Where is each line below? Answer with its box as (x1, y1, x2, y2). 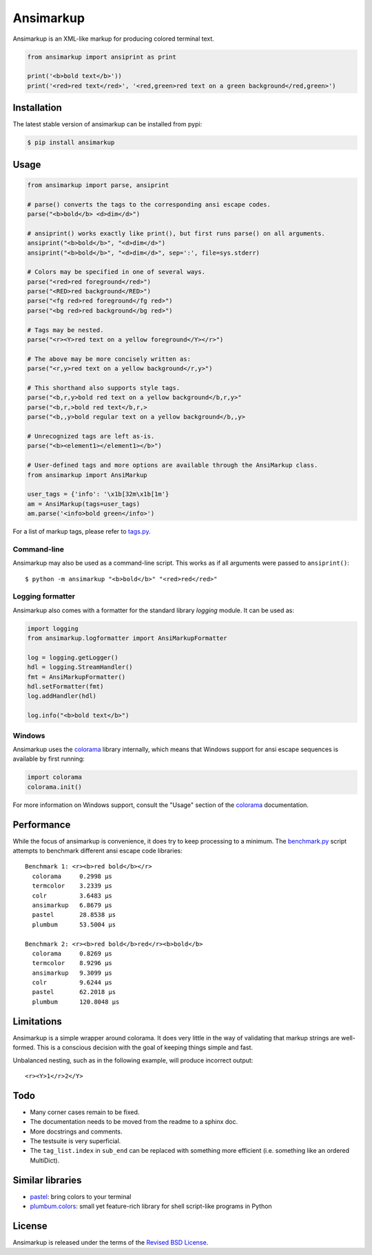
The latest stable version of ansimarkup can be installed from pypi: (12, 120, 203, 128)
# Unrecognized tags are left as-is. (27, 432, 155, 440)
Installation (12, 102, 62, 114)
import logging (27, 625, 79, 632)
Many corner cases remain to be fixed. (30, 1108, 140, 1116)
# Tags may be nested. (27, 326, 104, 334)
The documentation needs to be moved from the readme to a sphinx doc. (30, 1118, 238, 1126)
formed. (12, 1043, 36, 1052)
